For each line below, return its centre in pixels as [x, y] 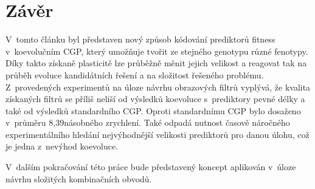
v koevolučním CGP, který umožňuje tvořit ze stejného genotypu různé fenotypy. [157, 51]
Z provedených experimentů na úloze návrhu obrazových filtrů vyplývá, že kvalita [158, 87]
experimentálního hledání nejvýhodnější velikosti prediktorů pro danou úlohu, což [157, 134]
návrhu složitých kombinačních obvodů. [79, 178]
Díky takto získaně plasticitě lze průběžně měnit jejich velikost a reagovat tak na [156, 63]
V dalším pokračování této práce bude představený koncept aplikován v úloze [151, 167]
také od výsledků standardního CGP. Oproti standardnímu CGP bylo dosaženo [153, 110]
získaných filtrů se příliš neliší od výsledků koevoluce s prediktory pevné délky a [155, 99]
